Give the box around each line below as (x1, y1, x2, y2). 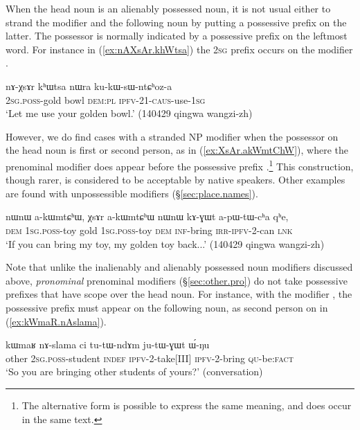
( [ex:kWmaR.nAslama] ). (6, 314, 107, 328)
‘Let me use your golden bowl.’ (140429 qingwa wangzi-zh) (6, 106, 253, 120)
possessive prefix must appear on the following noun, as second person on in (6, 300, 328, 314)
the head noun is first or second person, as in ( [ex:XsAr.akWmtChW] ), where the (6, 143, 348, 157)
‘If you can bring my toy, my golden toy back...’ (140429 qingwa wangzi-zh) (6, 236, 325, 251)
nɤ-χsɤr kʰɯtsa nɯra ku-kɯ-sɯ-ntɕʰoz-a (6, 78, 172, 93)
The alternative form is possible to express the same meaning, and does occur (21, 397, 352, 412)
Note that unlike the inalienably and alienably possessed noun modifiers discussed (6, 260, 353, 274)
